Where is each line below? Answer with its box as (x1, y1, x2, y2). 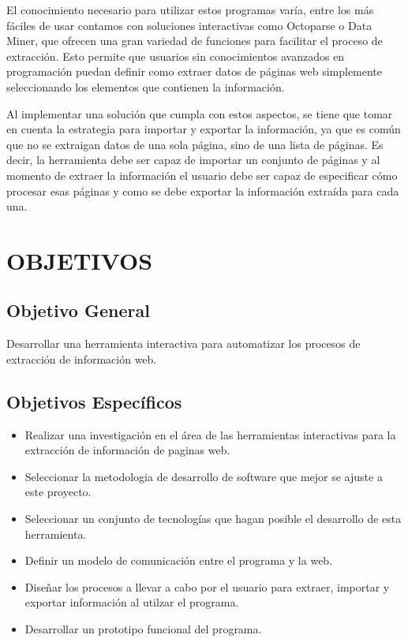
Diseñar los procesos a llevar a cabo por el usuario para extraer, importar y (24, 578, 390, 595)
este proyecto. (24, 483, 92, 500)
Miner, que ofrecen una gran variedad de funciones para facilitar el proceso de (6, 32, 383, 49)
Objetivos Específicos (6, 389, 182, 413)
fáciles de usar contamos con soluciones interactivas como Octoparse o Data (6, 17, 372, 33)
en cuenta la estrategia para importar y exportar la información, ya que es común (6, 121, 401, 137)
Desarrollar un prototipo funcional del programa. (24, 621, 262, 637)
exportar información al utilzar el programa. (24, 594, 239, 610)
